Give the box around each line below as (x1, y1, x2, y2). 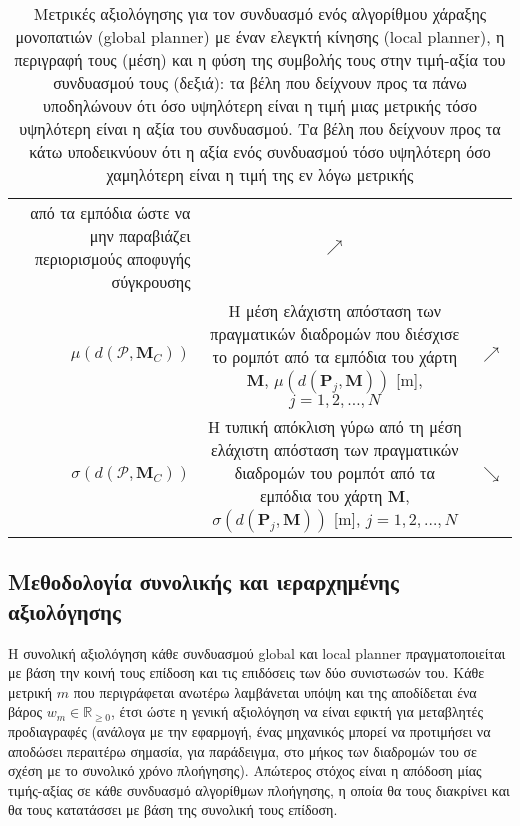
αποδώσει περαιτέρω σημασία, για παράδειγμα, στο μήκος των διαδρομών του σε (8, 740, 477, 761)
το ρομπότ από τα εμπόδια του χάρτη (212, 345, 458, 368)
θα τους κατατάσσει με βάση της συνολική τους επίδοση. (8, 799, 338, 820)
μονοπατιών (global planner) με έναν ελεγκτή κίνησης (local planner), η (15, 25, 505, 48)
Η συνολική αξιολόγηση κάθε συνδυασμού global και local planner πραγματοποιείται (8, 642, 506, 663)
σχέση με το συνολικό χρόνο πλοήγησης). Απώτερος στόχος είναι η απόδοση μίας (8, 760, 482, 781)
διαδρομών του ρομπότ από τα (234, 461, 435, 484)
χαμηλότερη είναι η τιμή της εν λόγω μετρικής (106, 163, 414, 186)
